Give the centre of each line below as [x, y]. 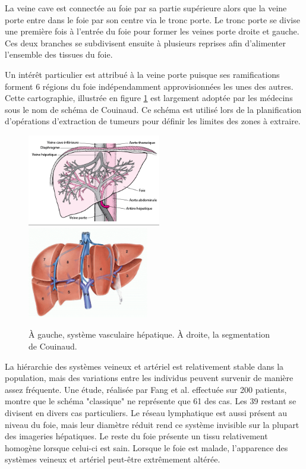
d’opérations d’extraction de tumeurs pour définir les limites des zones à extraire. [153, 121]
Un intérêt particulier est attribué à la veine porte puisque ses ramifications [142, 74]
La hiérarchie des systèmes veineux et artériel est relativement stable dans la [144, 366]
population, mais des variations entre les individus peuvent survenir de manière [149, 378]
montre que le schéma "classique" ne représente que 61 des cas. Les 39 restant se [151, 401]
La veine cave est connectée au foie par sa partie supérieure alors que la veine [146, 8]
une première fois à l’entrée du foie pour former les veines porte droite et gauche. [152, 31]
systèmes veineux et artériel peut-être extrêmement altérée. [113, 459]
